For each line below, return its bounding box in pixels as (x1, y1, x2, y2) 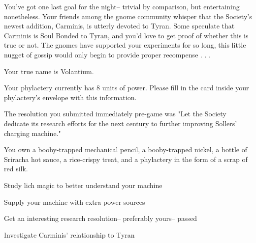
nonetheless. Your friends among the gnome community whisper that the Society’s (4, 11, 252, 21)
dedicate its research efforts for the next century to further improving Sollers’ (4, 118, 237, 128)
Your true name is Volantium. (4, 66, 94, 76)
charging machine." (4, 128, 61, 138)
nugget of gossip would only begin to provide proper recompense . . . (4, 49, 211, 59)
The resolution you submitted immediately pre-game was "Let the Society (4, 108, 226, 119)
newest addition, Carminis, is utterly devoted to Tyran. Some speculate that (4, 21, 235, 31)
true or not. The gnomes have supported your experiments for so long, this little (4, 40, 246, 50)
